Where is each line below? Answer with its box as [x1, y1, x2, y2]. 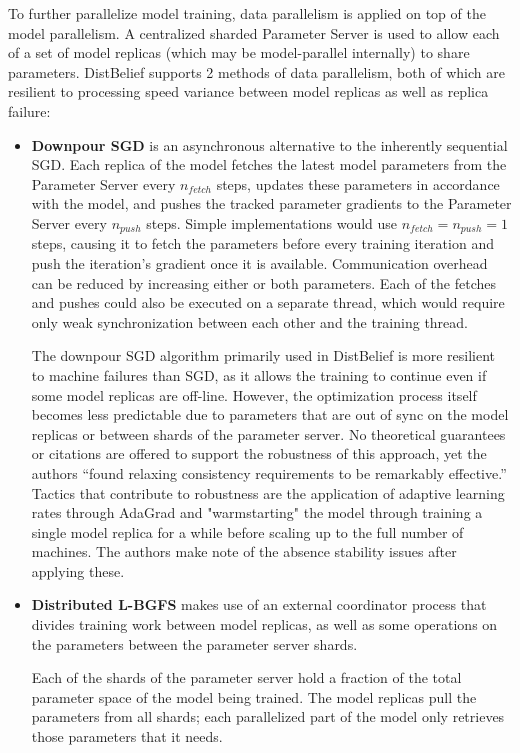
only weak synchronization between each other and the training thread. [31, 311, 468, 332]
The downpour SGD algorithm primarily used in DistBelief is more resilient [31, 345, 496, 366]
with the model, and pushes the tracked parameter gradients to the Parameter [31, 193, 512, 214]
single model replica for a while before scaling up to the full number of [31, 521, 464, 542]
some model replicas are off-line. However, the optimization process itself [31, 384, 477, 405]
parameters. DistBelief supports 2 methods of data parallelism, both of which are [8, 61, 505, 82]
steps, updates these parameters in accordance [216, 173, 500, 194]
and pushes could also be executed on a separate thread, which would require [31, 292, 505, 313]
